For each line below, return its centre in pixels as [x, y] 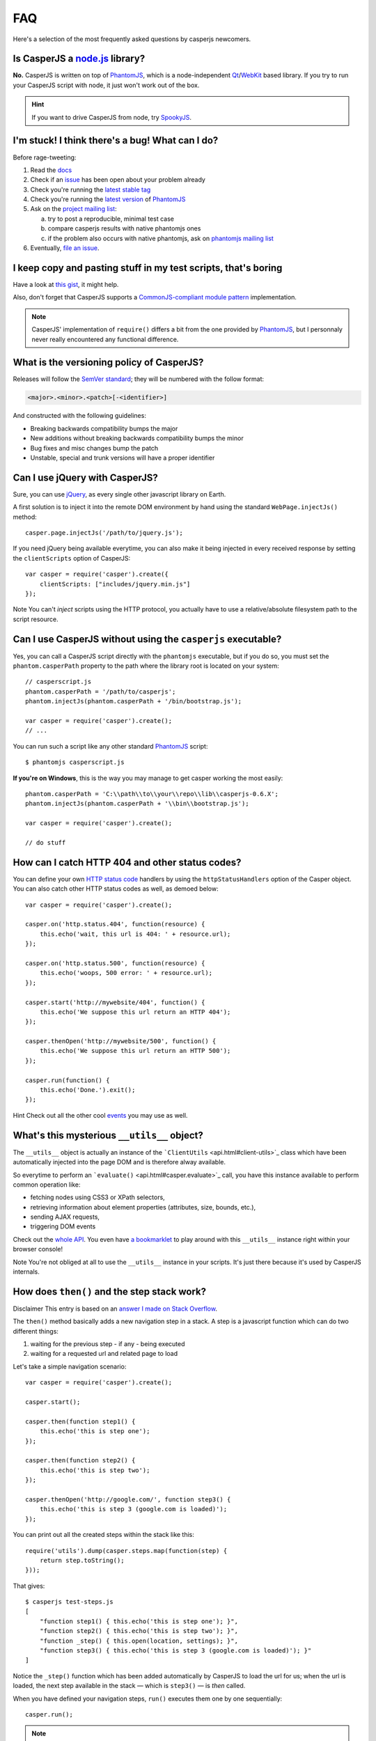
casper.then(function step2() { [80, 1460]
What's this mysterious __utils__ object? [108, 1135]
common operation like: [47, 1185]
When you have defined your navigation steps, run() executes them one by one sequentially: [148, 1699]
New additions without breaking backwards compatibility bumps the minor [137, 438]
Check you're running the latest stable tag [91, 189]
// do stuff [46, 842]
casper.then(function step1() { [80, 1421]
